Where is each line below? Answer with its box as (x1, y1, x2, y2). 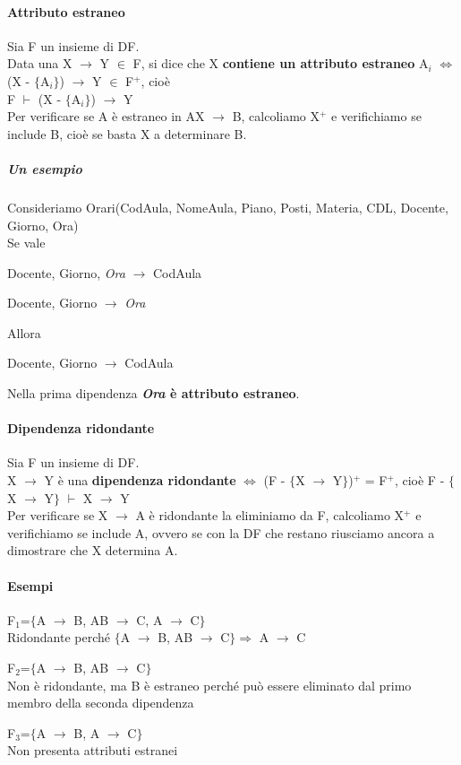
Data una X (7, 54, 73, 73)
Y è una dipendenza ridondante (44, 471, 236, 490)
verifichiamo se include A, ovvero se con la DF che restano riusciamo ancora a (7, 523, 435, 542)
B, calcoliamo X (232, 107, 320, 126)
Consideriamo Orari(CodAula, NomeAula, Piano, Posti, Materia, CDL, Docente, (7, 197, 448, 216)
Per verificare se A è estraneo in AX (7, 107, 205, 126)
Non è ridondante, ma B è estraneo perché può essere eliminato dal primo (7, 675, 412, 694)
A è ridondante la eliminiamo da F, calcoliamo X (135, 506, 405, 525)
